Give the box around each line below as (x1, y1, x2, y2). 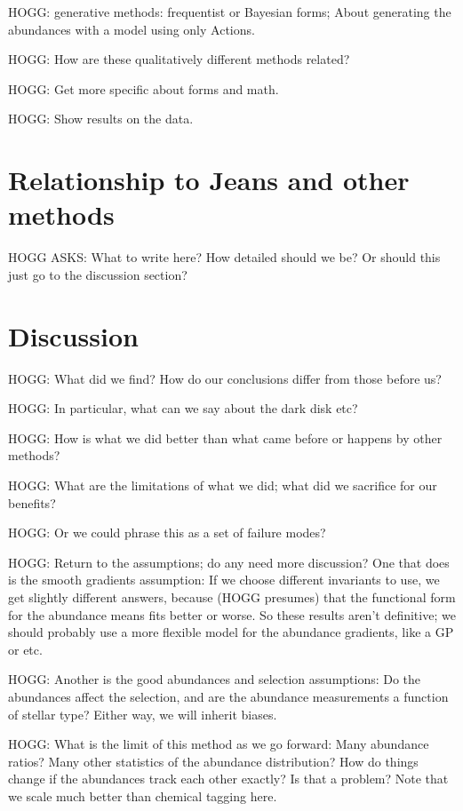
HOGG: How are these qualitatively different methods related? (8, 50, 350, 68)
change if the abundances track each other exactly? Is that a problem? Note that (8, 769, 449, 788)
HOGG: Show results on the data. (8, 109, 194, 128)
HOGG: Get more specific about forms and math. (8, 79, 279, 98)
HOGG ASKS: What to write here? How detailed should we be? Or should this (8, 248, 441, 266)
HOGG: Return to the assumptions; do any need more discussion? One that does (8, 553, 450, 571)
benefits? (8, 493, 56, 512)
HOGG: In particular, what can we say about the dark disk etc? (8, 399, 358, 417)
